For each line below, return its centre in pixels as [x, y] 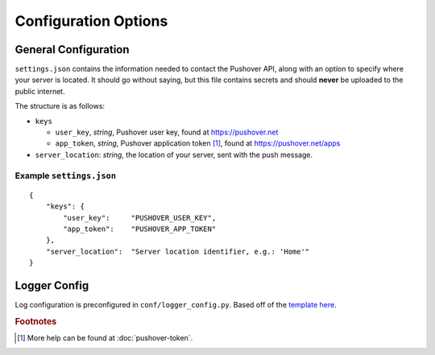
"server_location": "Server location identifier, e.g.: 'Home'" [178, 251]
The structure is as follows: [60, 106]
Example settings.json [66, 175]
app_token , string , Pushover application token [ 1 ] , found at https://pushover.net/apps [198, 143]
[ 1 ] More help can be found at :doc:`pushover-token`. [105, 338]
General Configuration [72, 50]
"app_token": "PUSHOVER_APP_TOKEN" [140, 229]
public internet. [40, 91]
